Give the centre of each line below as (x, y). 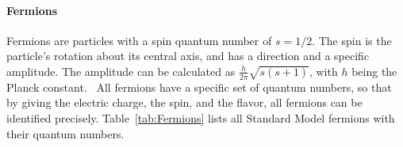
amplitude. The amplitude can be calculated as (121, 71)
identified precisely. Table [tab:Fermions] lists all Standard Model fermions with (201, 118)
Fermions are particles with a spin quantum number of (139, 40)
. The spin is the (352, 40)
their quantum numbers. (65, 133)
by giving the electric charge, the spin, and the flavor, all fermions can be (184, 102)
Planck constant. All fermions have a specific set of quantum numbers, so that (199, 87)
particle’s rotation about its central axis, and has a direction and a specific (188, 56)
